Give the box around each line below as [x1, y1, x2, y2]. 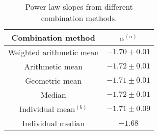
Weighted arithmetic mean [8, 46, 99, 58]
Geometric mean [25, 75, 82, 86]
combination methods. [41, 12, 117, 23]
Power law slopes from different [25, 1, 133, 12]
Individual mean [19, 103, 75, 114]
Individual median [22, 117, 85, 129]
